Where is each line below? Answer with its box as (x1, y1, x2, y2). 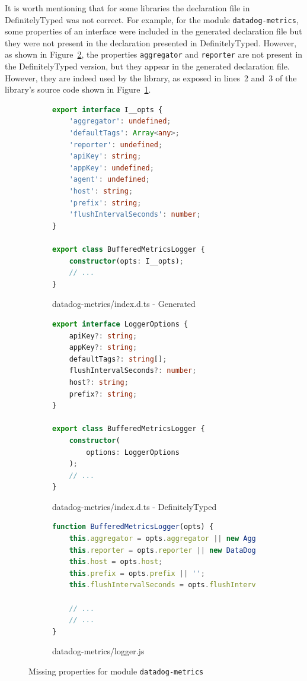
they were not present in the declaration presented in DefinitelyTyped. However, (5, 36, 297, 49)
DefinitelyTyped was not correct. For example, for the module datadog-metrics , (5, 13, 299, 26)
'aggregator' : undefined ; (69, 117, 171, 126)
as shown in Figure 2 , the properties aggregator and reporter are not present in (5, 48, 303, 61)
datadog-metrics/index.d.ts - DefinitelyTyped (52, 500, 217, 512)
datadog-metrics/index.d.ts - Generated (52, 297, 196, 310)
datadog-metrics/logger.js (52, 645, 145, 657)
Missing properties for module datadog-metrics (28, 665, 204, 677)
